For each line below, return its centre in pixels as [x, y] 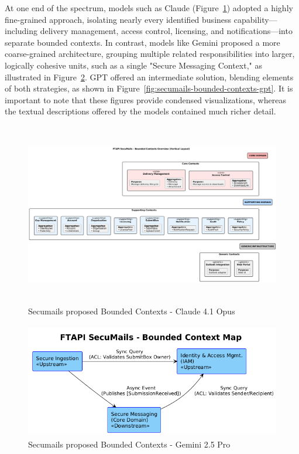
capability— [255, 19]
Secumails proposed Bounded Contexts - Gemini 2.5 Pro [129, 444]
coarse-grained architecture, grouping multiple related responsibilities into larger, [150, 54]
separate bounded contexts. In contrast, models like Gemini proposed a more [142, 42]
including [21, 31]
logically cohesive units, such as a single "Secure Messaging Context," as [134, 65]
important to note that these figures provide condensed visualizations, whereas [145, 99]
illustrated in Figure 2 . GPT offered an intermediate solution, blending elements [149, 77]
